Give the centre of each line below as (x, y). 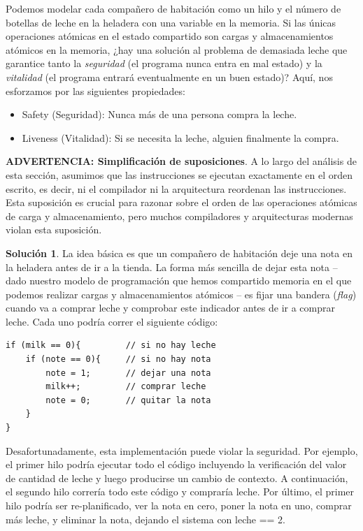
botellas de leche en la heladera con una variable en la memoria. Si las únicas (171, 22)
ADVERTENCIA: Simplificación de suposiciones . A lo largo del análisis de (181, 161)
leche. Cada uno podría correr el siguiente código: (112, 321)
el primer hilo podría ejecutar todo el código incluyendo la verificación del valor (176, 464)
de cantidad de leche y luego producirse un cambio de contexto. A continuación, (177, 478)
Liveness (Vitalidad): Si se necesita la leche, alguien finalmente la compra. (180, 137)
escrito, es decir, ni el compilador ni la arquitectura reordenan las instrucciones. (176, 188)
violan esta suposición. (54, 230)
